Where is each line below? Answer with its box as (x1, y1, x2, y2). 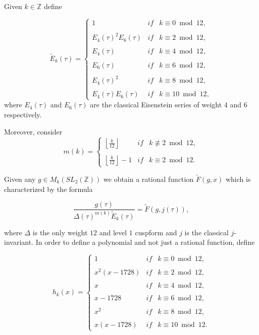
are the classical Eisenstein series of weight (90, 99, 222, 110)
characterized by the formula (4, 183, 93, 194)
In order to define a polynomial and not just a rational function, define (35, 237, 255, 247)
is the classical (184, 227, 229, 237)
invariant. (4, 237, 34, 247)
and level (99, 227, 127, 237)
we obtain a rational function (103, 174, 194, 184)
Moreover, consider (4, 126, 63, 137)
